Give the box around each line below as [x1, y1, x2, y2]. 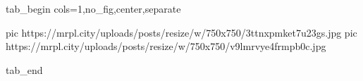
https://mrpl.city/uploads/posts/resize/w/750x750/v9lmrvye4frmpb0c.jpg [6, 39, 326, 54]
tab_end [6, 62, 43, 77]
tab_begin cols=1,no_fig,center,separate [6, 1, 181, 15]
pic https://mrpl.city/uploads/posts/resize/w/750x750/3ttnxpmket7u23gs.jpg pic [6, 25, 357, 39]
